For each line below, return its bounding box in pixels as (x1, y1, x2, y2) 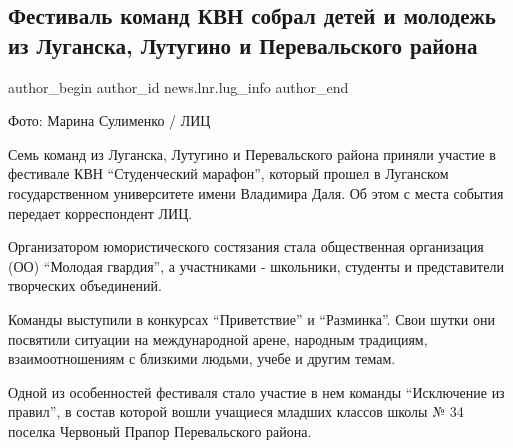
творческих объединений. (8, 275, 162, 296)
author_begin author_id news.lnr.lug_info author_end (8, 76, 349, 97)
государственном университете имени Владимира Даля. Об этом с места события (8, 182, 504, 203)
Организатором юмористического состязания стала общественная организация (8, 236, 484, 257)
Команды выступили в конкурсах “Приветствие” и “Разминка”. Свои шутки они (8, 308, 496, 329)
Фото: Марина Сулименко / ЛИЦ (8, 110, 211, 131)
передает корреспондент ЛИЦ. (8, 202, 193, 223)
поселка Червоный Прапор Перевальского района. (8, 420, 312, 441)
